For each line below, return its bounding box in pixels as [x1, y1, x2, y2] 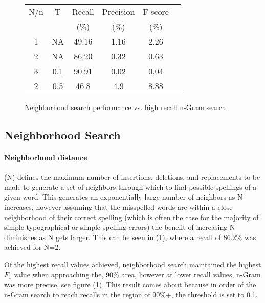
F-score [143, 6, 169, 17]
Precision [102, 6, 135, 17]
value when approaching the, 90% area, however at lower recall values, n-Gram [14, 269, 261, 279]
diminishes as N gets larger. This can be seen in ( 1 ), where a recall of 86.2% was [4, 231, 256, 242]
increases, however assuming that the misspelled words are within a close [4, 201, 233, 212]
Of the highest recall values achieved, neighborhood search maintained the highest [4, 258, 261, 269]
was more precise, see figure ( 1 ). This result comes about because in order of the [4, 279, 256, 290]
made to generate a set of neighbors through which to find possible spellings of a [4, 181, 257, 192]
